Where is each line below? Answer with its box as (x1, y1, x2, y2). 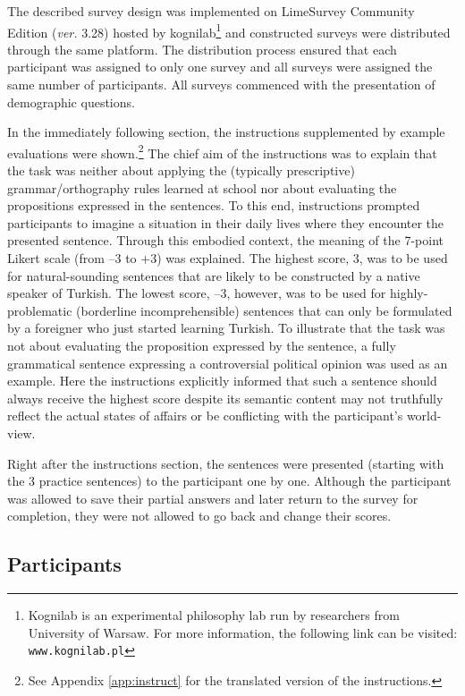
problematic (7, 301, 72, 319)
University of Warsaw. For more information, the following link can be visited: (28, 623, 458, 641)
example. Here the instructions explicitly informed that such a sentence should (7, 371, 437, 390)
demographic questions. (7, 92, 135, 111)
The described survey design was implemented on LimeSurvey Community (7, 2, 415, 20)
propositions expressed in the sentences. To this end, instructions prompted (7, 196, 420, 215)
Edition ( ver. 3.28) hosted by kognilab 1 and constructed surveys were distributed (7, 20, 451, 41)
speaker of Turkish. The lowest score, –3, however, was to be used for (7, 284, 386, 302)
